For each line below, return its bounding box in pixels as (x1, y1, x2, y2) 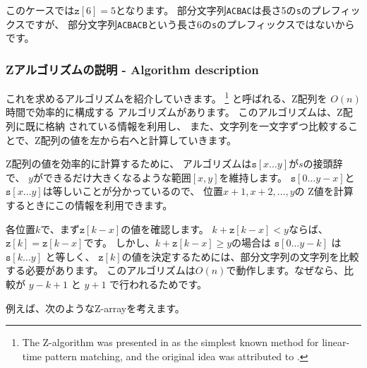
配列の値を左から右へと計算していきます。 (40, 132, 237, 147)
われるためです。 (129, 276, 207, 291)
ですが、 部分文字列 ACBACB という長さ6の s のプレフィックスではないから (25, 16, 355, 31)
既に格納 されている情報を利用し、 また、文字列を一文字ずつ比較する (25, 118, 348, 133)
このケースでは (6, 3, 75, 17)
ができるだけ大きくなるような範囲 (32, 170, 191, 184)
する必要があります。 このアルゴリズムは (6, 263, 195, 278)
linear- (322, 335, 350, 350)
